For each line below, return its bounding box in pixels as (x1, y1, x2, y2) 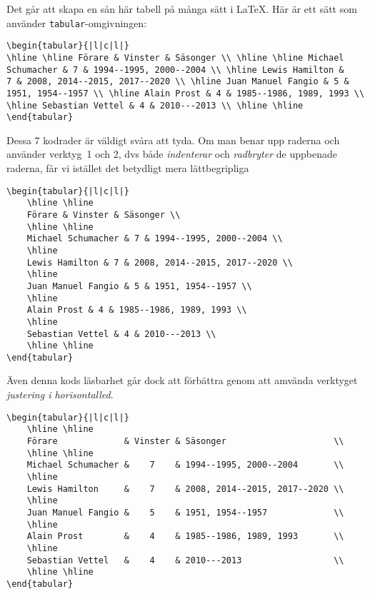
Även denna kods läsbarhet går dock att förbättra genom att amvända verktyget (6, 373, 358, 388)
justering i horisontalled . (6, 387, 114, 402)
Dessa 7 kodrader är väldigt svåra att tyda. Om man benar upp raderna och (6, 132, 340, 147)
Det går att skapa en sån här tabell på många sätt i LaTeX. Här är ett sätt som (6, 1, 357, 16)
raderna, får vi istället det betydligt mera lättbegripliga (6, 161, 249, 176)
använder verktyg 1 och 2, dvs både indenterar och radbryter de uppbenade (6, 146, 337, 161)
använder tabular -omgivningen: (6, 15, 147, 30)
